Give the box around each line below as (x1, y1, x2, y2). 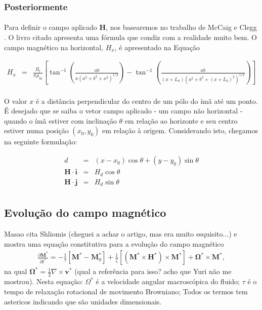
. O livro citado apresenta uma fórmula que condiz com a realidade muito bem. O (4, 32, 257, 43)
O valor (4, 95, 27, 106)
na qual (4, 266, 27, 277)
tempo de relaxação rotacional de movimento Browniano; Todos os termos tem (4, 286, 248, 296)
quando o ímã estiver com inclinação (4, 115, 117, 126)
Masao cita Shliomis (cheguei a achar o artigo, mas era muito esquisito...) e (4, 228, 237, 239)
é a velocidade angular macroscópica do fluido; (96, 276, 240, 287)
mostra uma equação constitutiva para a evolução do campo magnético (4, 238, 224, 249)
